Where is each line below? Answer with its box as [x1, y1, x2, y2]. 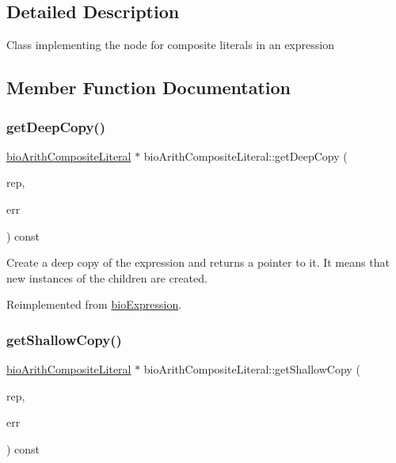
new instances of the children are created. [6, 269, 208, 286]
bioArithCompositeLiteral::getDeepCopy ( [143, 147, 348, 164]
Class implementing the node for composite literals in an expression [6, 36, 334, 53]
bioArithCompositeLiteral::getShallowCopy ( [143, 361, 360, 378]
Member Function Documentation [6, 75, 291, 100]
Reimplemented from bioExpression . [6, 296, 182, 313]
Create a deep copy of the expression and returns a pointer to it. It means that [6, 254, 390, 271]
